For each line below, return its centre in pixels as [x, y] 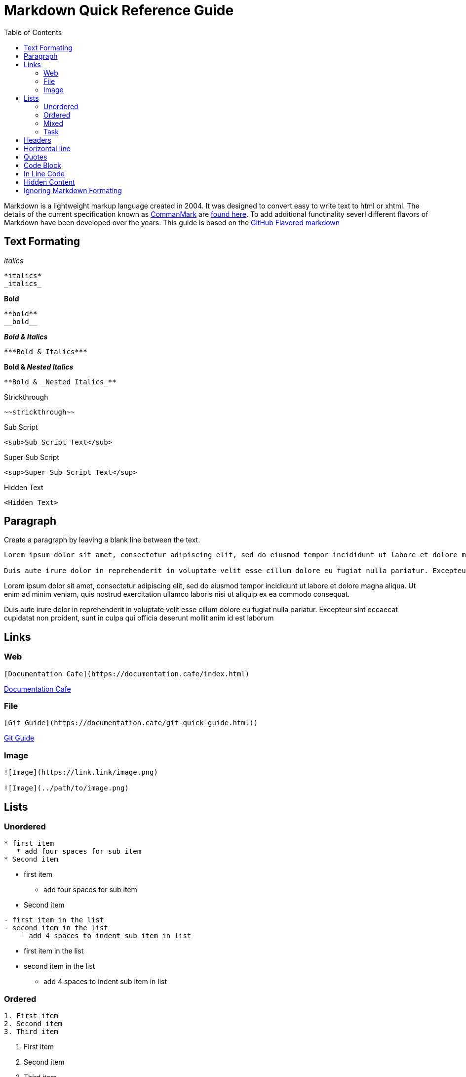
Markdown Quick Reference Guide [119, 10]
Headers [38, 140]
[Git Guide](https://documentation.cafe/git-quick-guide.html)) [131, 723]
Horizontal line [47, 148]
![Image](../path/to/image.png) [66, 788]
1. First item [31, 1016]
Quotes [36, 157]
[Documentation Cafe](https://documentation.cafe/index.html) [127, 674]
